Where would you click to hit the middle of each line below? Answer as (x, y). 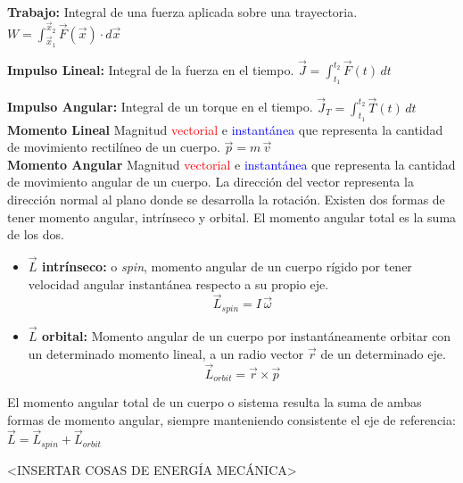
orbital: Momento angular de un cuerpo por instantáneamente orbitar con (246, 336)
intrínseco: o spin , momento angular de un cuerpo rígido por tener (227, 266)
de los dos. (36, 234)
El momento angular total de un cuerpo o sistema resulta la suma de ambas (215, 402)
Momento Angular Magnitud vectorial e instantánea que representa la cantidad (231, 164)
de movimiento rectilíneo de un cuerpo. (114, 147)
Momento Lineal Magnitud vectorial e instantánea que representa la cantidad (225, 129)
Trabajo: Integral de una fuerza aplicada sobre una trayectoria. (182, 12)
